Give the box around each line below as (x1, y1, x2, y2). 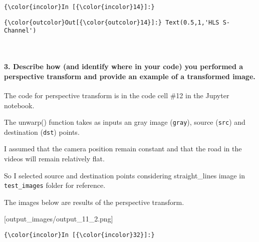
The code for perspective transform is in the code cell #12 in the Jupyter (4, 90, 229, 100)
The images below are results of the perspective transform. (4, 196, 184, 207)
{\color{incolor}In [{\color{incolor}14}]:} (4, 4, 155, 11)
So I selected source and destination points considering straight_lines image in (4, 170, 245, 180)
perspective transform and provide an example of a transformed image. (4, 71, 255, 81)
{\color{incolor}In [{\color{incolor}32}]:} (4, 231, 155, 239)
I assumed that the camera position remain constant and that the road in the (4, 143, 242, 154)
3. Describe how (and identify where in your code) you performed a (4, 61, 243, 72)
